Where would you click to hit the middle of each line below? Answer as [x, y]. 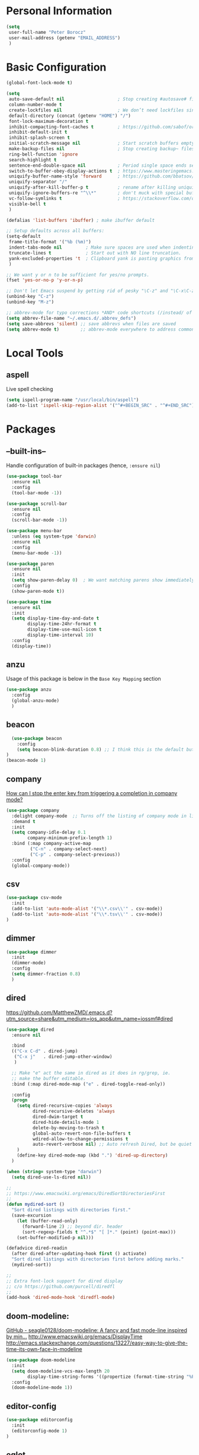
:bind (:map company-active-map [52, 844]
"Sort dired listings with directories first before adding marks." [98, 1259]
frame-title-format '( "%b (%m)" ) [50, 242]
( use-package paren [30, 564]
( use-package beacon [37, 738]
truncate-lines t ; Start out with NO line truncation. [95, 253]
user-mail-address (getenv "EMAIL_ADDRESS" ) [64, 38]
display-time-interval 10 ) [61, 635]
